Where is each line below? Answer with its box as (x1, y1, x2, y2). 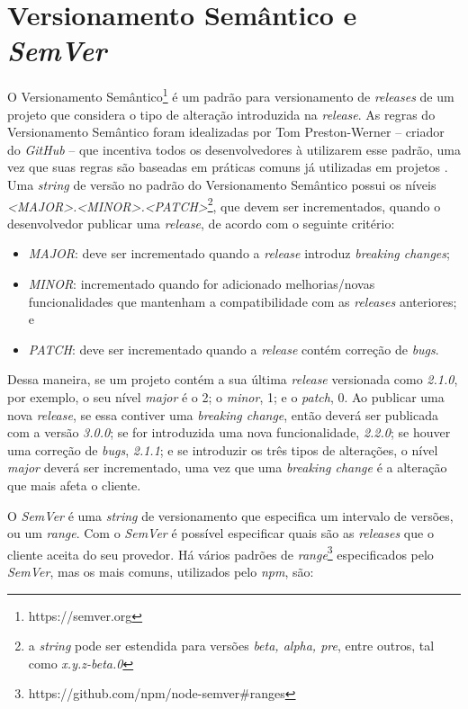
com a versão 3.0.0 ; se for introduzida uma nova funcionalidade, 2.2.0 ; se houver (7, 423, 451, 442)
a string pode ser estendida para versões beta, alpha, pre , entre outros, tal (28, 636, 435, 655)
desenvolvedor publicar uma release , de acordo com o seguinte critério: (7, 213, 395, 232)
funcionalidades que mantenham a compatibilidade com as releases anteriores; (28, 292, 457, 310)
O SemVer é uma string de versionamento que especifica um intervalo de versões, (7, 506, 454, 525)
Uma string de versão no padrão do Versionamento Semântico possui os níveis (7, 175, 436, 193)
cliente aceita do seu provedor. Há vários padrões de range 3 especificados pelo (7, 542, 434, 563)
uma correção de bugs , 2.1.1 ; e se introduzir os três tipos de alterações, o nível (7, 440, 438, 459)
